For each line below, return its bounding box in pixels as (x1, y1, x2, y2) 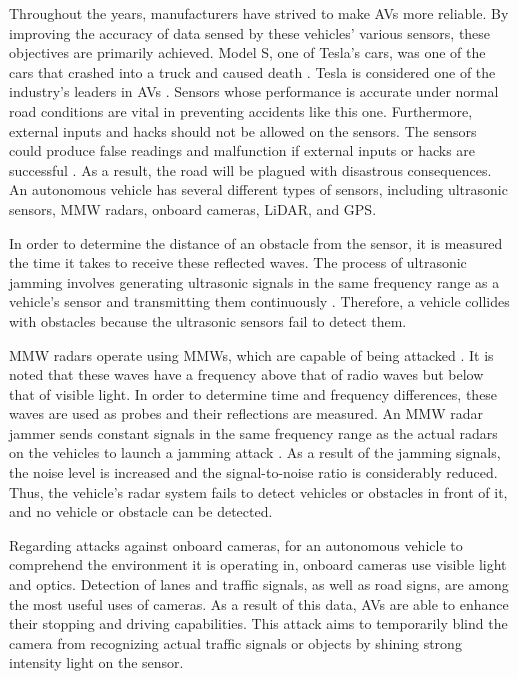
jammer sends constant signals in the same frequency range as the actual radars (9, 422, 498, 443)
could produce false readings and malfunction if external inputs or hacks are (9, 140, 476, 161)
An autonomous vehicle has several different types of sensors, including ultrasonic (9, 179, 508, 200)
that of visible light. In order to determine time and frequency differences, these (9, 383, 498, 404)
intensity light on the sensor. (9, 652, 184, 673)
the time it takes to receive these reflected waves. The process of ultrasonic (9, 252, 467, 273)
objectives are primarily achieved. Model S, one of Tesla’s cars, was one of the (9, 42, 486, 63)
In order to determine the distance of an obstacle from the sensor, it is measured (9, 232, 503, 253)
